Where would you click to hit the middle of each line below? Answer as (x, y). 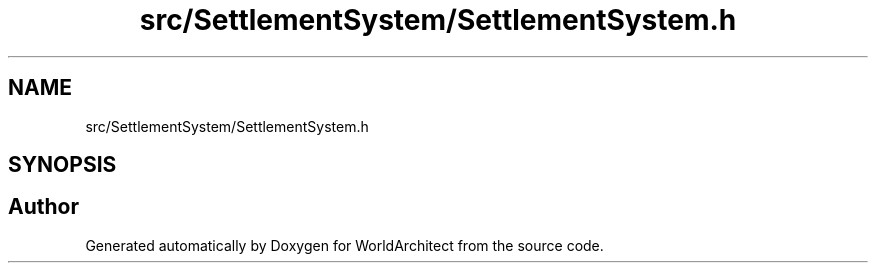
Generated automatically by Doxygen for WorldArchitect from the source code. (344, 245)
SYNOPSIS (62, 165)
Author (43, 207)
